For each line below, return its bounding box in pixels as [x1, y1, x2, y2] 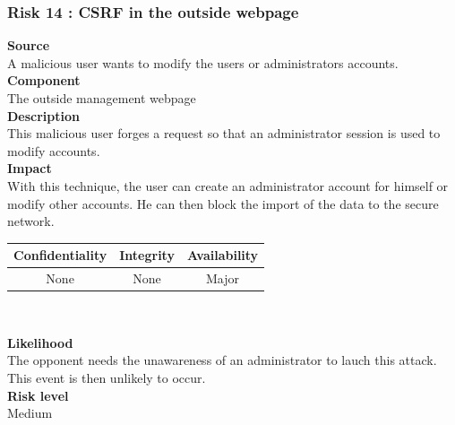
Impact [7, 159, 52, 178]
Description [7, 106, 81, 125]
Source [7, 36, 50, 55]
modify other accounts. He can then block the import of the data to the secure [7, 194, 439, 212]
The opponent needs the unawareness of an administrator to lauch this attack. [7, 351, 437, 369]
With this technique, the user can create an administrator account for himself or [7, 176, 449, 195]
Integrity [119, 246, 175, 265]
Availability [186, 246, 259, 265]
